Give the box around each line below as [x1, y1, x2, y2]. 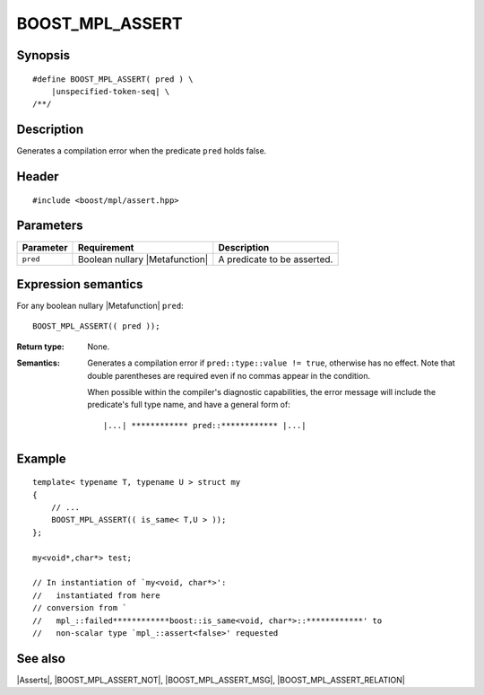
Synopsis [16, 48, 71, 63]
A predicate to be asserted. [218, 252, 333, 265]
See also [16, 651, 66, 666]
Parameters [16, 218, 83, 233]
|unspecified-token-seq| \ [50, 86, 170, 96]
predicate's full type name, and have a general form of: [87, 400, 290, 410]
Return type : [16, 341, 65, 352]
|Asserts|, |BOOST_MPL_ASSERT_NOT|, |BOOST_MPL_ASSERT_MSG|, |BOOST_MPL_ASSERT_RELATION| [16, 674, 405, 685]
